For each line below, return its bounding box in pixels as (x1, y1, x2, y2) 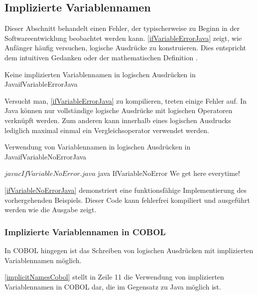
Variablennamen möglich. (4, 255, 82, 265)
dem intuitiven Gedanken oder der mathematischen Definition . (4, 52, 198, 62)
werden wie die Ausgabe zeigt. (4, 204, 97, 215)
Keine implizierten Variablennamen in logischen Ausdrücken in (4, 69, 196, 79)
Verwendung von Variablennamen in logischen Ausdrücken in (4, 142, 191, 152)
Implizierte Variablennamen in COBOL (4, 225, 166, 238)
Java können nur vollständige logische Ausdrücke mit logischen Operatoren (4, 105, 233, 116)
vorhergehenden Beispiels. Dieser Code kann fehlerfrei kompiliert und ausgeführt (4, 194, 250, 205)
